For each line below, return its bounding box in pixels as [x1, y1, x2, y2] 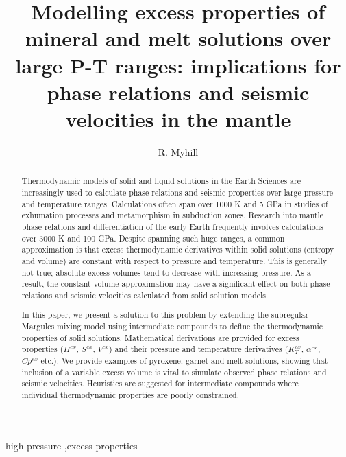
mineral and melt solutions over [25, 24, 332, 52]
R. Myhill [158, 144, 199, 159]
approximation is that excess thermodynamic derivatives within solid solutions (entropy [21, 244, 334, 255]
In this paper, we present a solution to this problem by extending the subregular [21, 309, 309, 320]
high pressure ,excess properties [5, 438, 138, 452]
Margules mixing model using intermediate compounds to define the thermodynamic [21, 320, 323, 332]
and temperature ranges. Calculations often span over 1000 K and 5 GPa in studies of [21, 198, 328, 209]
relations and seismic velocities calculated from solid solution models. [21, 289, 269, 301]
